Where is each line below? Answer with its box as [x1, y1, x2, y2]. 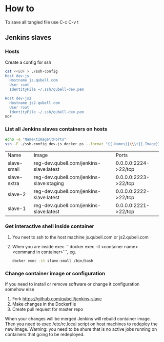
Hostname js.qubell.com [9, 78, 58, 83]
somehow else [5, 286, 35, 292]
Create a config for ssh [5, 59, 51, 65]
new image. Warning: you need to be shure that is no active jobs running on [5, 326, 157, 332]
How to [5, 3, 35, 14]
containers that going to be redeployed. [5, 331, 84, 337]
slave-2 [7, 191, 26, 198]
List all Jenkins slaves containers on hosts [5, 126, 107, 132]
